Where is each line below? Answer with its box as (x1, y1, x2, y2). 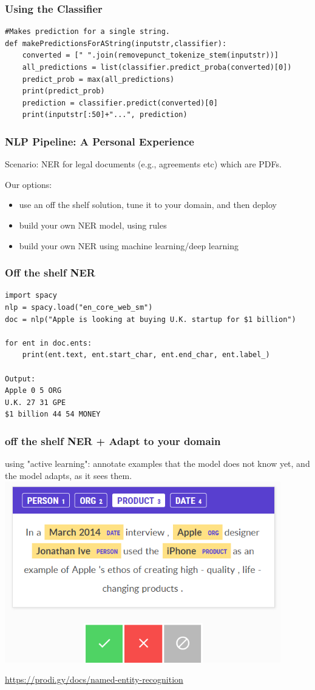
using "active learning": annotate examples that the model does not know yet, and (5, 457, 310, 470)
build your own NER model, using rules (19, 218, 167, 231)
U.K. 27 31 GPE (5, 398, 66, 407)
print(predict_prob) (22, 87, 105, 96)
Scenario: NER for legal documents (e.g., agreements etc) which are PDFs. (5, 158, 282, 170)
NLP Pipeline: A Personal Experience (5, 133, 194, 149)
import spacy (5, 291, 57, 300)
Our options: (5, 178, 52, 190)
